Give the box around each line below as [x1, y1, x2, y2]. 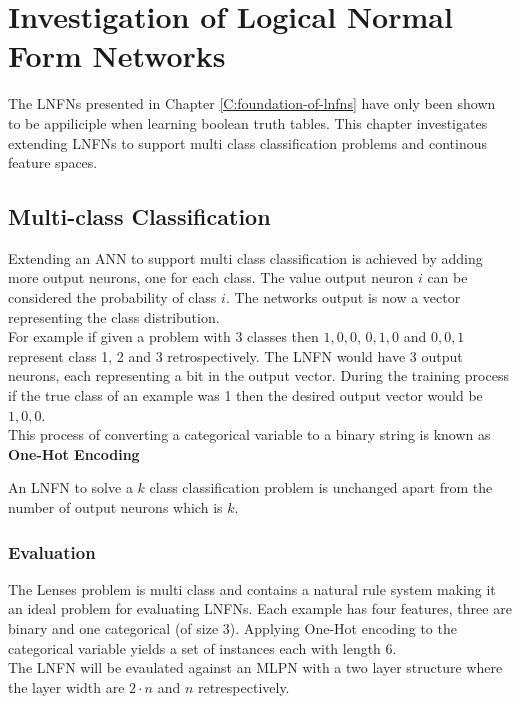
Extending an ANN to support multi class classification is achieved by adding [8, 247, 483, 268]
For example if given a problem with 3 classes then [8, 326, 319, 347]
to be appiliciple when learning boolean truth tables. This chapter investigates [8, 112, 488, 133]
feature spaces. [8, 152, 98, 173]
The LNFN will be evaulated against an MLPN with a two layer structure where [8, 657, 503, 678]
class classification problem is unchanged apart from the [149, 477, 493, 498]
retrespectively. [197, 676, 290, 697]
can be [427, 267, 468, 288]
